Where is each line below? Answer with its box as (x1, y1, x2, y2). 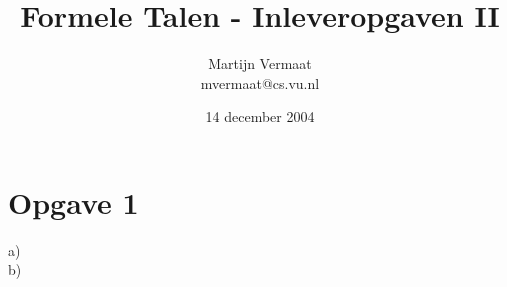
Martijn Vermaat (208, 53, 312, 74)
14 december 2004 (205, 106, 315, 127)
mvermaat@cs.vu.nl (200, 72, 320, 93)
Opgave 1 (8, 181, 139, 222)
